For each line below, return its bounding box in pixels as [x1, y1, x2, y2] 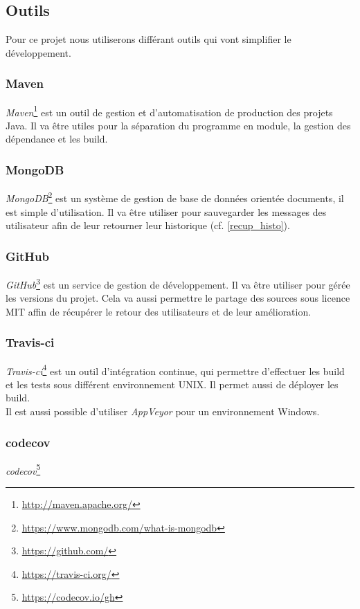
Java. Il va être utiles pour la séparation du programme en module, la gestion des [6, 118, 351, 132]
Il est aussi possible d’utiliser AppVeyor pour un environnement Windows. [6, 404, 320, 419]
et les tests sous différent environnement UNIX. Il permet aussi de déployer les [6, 376, 339, 391]
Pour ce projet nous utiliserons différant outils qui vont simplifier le [6, 32, 291, 46]
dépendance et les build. [6, 131, 108, 146]
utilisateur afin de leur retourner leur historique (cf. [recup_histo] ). [6, 218, 290, 233]
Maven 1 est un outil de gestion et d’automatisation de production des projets [6, 102, 333, 119]
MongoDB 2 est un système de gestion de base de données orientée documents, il [6, 189, 344, 205]
